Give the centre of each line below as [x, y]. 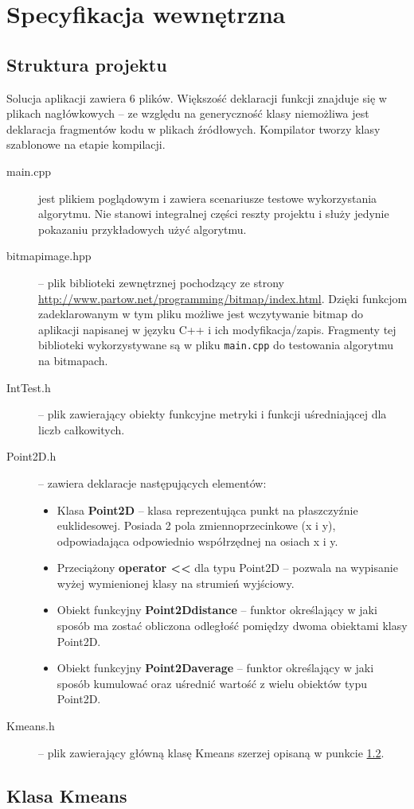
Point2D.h [31, 456]
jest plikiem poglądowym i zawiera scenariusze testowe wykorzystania [208, 198]
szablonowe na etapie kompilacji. [86, 144]
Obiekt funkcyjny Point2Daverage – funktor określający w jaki [215, 668]
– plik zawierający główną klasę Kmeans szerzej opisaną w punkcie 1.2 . [211, 752]
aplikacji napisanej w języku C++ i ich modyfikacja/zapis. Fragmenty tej [217, 329]
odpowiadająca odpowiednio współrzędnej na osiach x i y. [197, 541]
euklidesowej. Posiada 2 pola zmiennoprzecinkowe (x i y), [196, 525]
